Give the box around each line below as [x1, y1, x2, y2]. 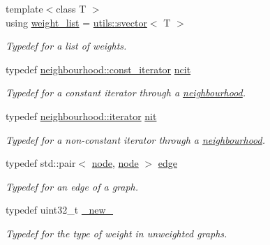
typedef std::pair [6, 156, 76, 170]
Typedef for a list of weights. [6, 38, 127, 53]
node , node [91, 156, 139, 170]
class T [56, 1, 87, 15]
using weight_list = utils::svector [6, 15, 147, 29]
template [6, 1, 43, 15]
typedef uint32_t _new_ [6, 202, 114, 217]
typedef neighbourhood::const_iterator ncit [6, 61, 191, 76]
